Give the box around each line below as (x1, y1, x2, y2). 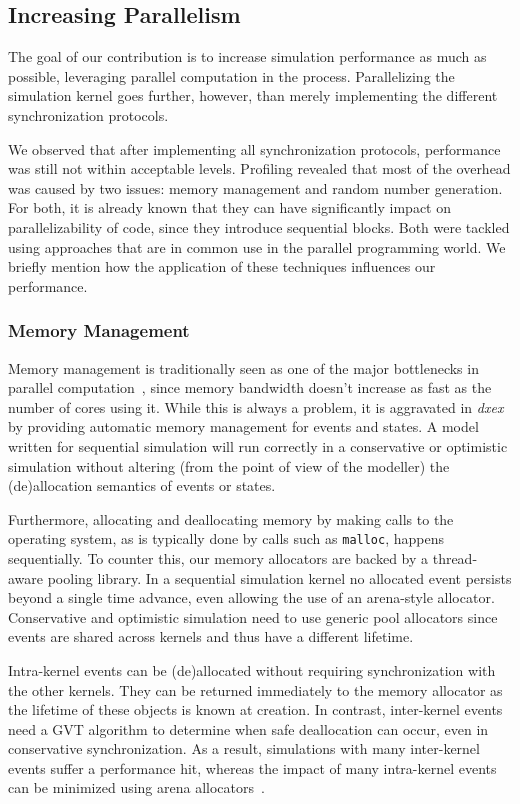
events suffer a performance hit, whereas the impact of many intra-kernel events (8, 757, 497, 778)
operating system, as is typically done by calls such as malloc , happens (8, 528, 444, 549)
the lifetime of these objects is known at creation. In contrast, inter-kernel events (8, 699, 503, 720)
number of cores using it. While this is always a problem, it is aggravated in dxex (8, 396, 504, 417)
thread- (432, 547, 478, 568)
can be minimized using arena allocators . (8, 777, 265, 798)
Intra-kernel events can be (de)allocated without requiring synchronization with (8, 659, 496, 680)
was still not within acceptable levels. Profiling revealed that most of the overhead (8, 158, 511, 179)
